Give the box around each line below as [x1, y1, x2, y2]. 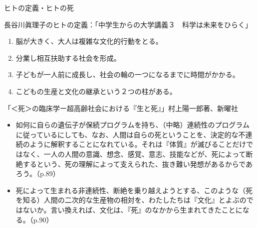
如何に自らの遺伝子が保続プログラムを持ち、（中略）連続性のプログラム [15, 119, 250, 130]
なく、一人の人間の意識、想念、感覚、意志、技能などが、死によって [22, 148, 246, 159]
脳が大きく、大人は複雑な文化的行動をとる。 [15, 36, 163, 46]
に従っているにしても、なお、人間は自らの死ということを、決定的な [15, 129, 239, 139]
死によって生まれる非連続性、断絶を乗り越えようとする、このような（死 [15, 185, 253, 195]
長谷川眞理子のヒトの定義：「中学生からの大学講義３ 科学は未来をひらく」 [4, 19, 252, 29]
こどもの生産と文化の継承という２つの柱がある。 [15, 86, 177, 96]
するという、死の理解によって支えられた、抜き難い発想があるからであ [22, 158, 253, 169]
